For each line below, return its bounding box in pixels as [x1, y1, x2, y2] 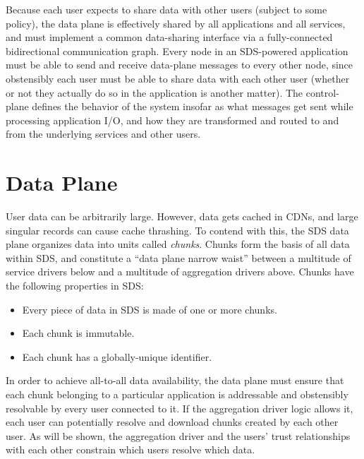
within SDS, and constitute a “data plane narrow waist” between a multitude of [6, 250, 351, 265]
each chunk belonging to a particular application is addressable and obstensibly [6, 387, 348, 401]
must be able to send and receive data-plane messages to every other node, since [6, 57, 353, 72]
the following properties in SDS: [6, 278, 144, 293]
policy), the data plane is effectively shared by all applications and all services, [6, 16, 346, 30]
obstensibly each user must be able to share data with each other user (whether [6, 71, 350, 85]
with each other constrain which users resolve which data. [6, 442, 255, 457]
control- [305, 85, 339, 100]
